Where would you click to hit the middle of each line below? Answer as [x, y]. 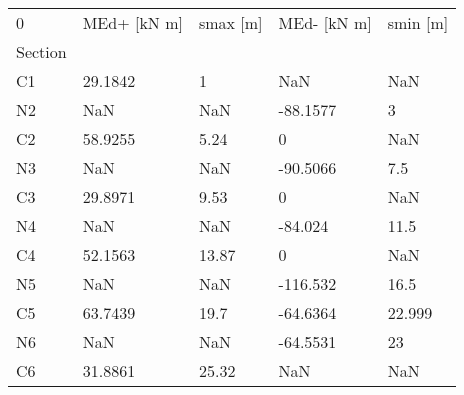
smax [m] [230, 22]
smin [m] [418, 22]
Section [41, 51]
